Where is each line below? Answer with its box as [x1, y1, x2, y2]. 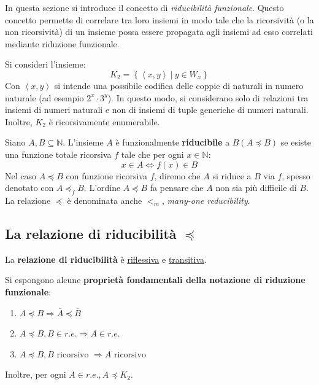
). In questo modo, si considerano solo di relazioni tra [107, 91, 309, 104]
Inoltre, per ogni [5, 368, 66, 381]
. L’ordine [83, 181, 121, 194]
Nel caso [5, 169, 37, 182]
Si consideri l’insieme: [5, 58, 86, 71]
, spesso [282, 169, 310, 182]
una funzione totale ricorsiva [5, 147, 112, 160]
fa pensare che [150, 181, 204, 194]
